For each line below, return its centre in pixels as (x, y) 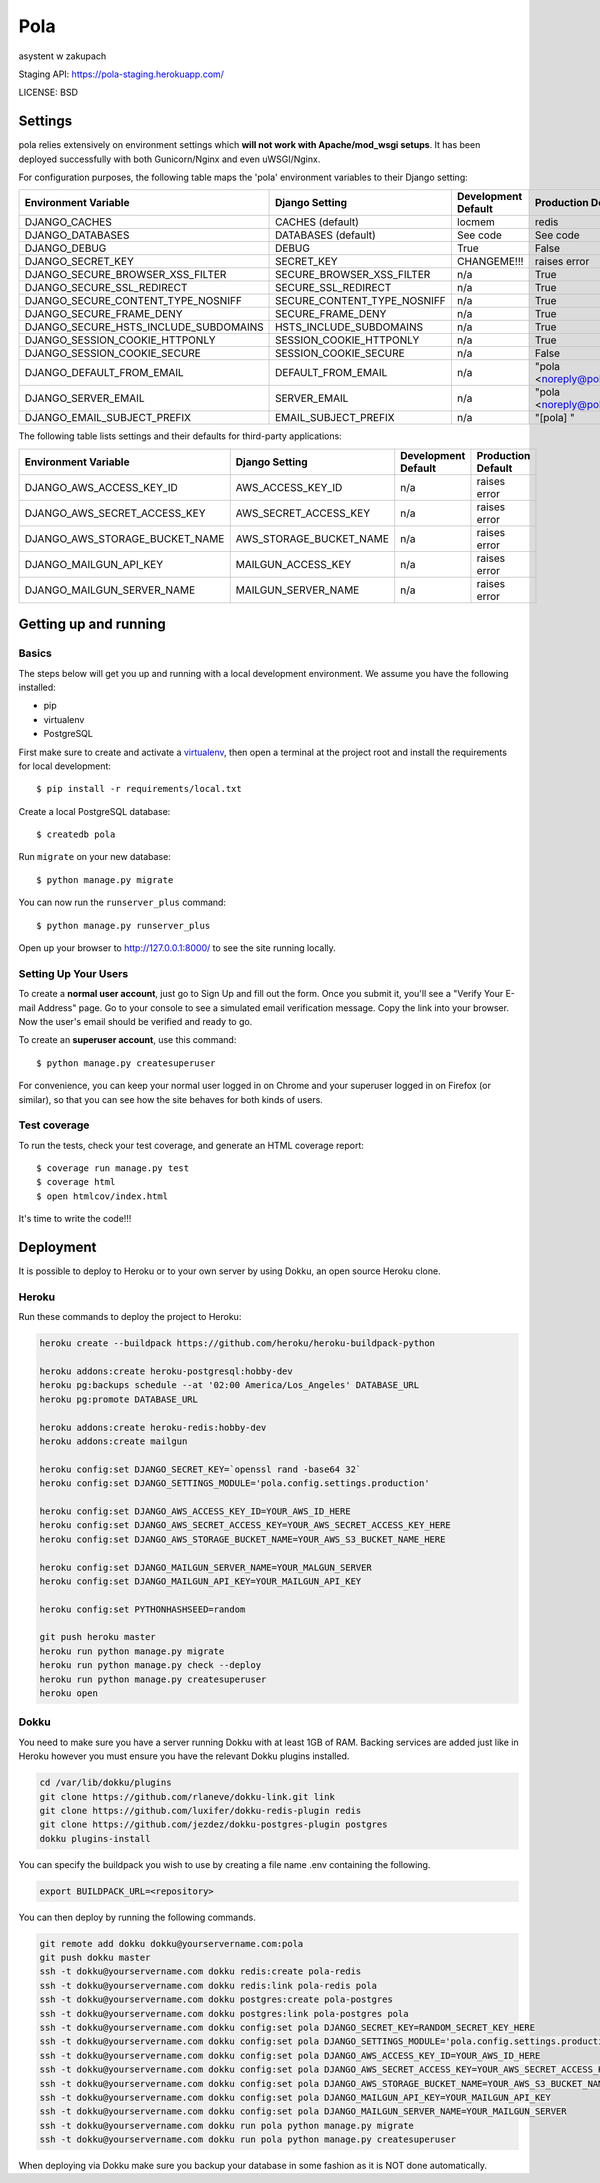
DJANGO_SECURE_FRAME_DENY (104, 314)
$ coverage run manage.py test (113, 1168)
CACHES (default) (317, 222)
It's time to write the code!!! (75, 1219)
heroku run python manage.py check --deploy (150, 1665)
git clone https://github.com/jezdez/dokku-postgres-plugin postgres (213, 1824)
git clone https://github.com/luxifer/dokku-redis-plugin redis (200, 1810)
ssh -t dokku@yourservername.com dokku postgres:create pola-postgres (216, 1999)
